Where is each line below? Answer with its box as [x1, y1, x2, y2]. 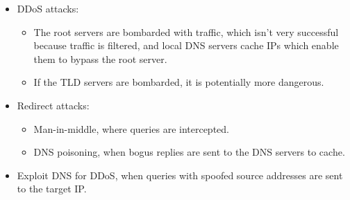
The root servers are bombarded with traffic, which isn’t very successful [33, 24, 339, 39]
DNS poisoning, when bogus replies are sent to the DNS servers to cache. [33, 145, 345, 159]
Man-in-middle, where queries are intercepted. [33, 121, 229, 136]
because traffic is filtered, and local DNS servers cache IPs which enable [33, 38, 339, 53]
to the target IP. [17, 181, 87, 196]
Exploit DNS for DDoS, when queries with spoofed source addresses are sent [17, 167, 343, 182]
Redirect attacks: [17, 98, 90, 112]
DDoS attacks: [17, 1, 79, 15]
